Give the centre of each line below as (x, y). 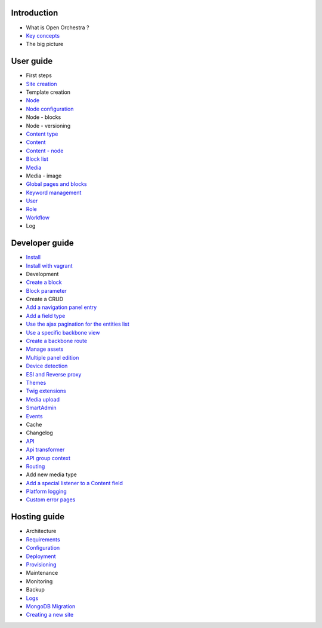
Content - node (45, 151)
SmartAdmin (41, 408)
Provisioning (41, 564)
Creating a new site (50, 615)
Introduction (35, 13)
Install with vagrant (49, 265)
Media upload (43, 399)
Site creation (41, 84)
